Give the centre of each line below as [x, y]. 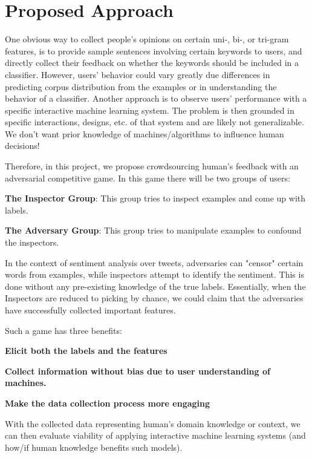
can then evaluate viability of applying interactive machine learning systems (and [155, 435]
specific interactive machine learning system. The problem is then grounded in [150, 110]
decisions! [22, 146]
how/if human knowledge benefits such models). [94, 447]
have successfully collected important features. [90, 310]
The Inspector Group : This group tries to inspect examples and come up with [155, 198]
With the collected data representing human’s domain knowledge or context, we [153, 423]
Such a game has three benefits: [63, 330]
